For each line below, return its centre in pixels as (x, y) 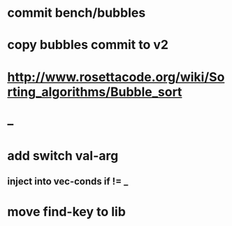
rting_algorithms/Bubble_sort (95, 92)
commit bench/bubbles (77, 13)
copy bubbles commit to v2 (88, 45)
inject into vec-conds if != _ (68, 182)
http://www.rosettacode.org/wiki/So (116, 77)
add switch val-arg (63, 156)
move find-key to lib (66, 212)
